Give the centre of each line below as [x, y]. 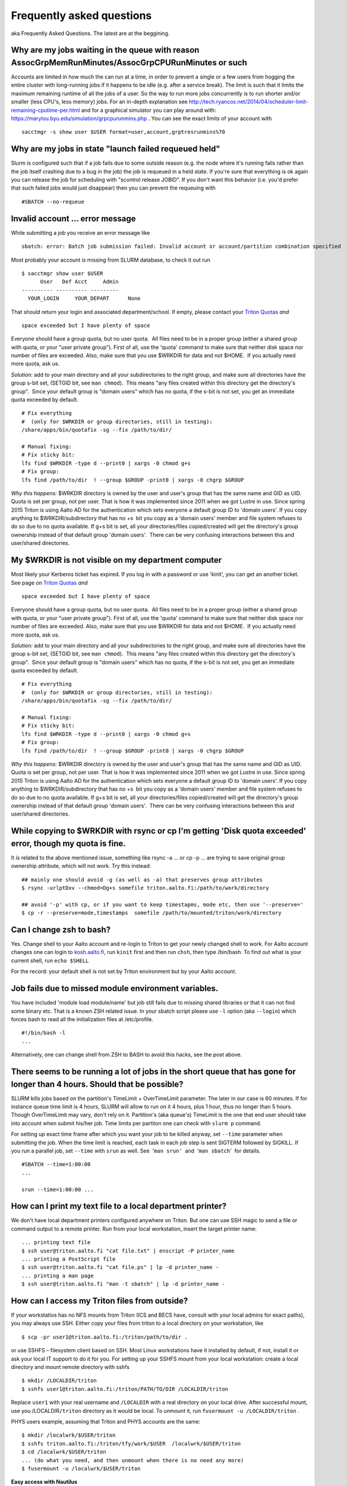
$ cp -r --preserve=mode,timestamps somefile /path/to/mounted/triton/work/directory [152, 913]
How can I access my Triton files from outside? [100, 1301]
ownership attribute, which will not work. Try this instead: [81, 866]
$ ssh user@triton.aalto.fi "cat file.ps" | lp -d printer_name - [120, 1267]
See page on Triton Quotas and [49, 583]
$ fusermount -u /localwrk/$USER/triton [81, 1468]
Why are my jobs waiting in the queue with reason [105, 50]
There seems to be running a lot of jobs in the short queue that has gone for [154, 1071]
